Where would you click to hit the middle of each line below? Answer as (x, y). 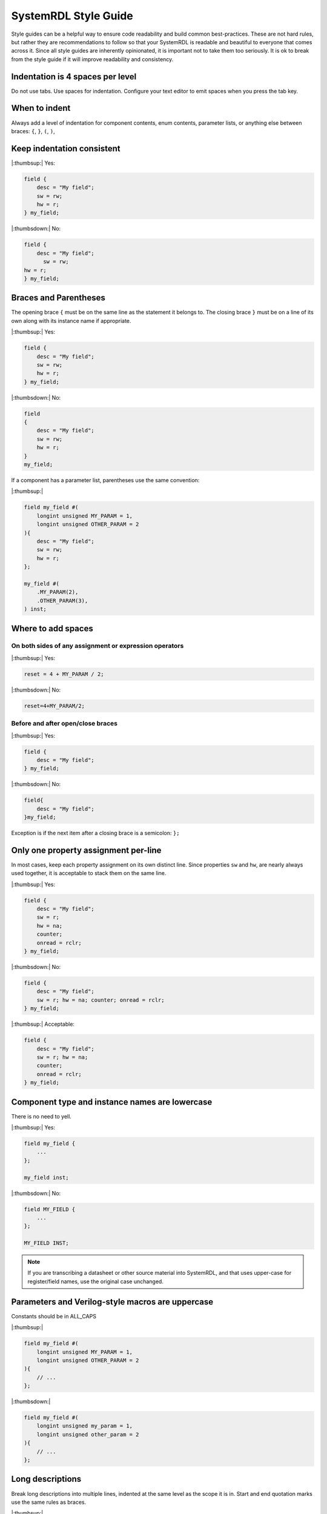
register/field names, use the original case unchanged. (95, 1281)
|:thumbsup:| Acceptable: (43, 1024)
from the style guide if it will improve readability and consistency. (92, 59)
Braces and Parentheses (58, 298)
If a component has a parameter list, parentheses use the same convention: (105, 480)
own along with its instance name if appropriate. (71, 320)
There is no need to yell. (41, 1116)
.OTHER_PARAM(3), (62, 600)
